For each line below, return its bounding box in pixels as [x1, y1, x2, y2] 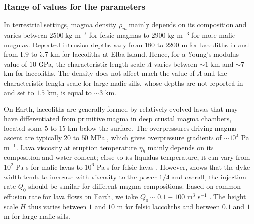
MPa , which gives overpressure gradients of [90, 132, 222, 142]
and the [204, 68, 227, 78]
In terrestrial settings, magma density [4, 20, 117, 30]
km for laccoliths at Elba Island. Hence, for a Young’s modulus [50, 49, 239, 59]
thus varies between [28, 201, 87, 211]
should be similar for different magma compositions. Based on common [28, 181, 241, 191]
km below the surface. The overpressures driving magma [68, 123, 237, 133]
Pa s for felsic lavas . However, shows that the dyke [96, 161, 250, 172]
